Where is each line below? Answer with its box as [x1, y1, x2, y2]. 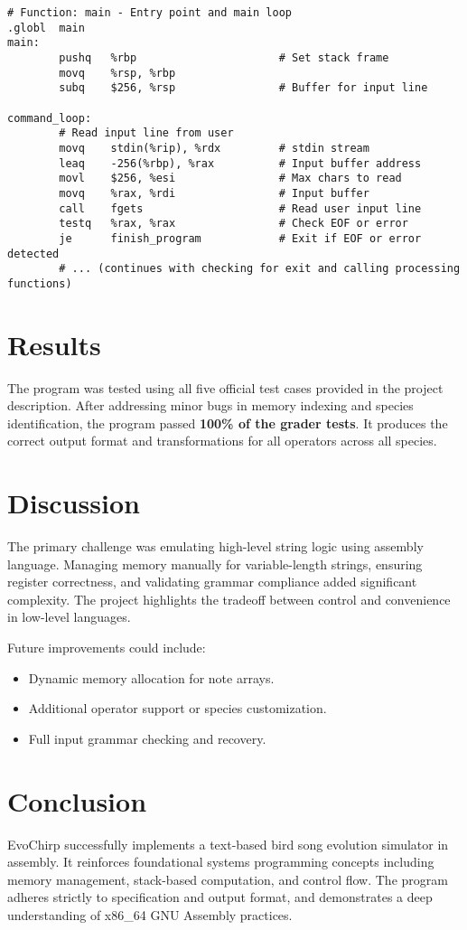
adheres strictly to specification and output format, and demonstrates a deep [7, 888, 433, 907]
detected [7, 247, 60, 260]
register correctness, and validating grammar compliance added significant [7, 572, 417, 591]
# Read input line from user [59, 127, 234, 140]
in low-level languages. [7, 607, 131, 626]
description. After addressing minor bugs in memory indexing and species [7, 396, 414, 415]
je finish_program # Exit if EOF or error [59, 231, 422, 245]
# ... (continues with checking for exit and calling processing [59, 262, 461, 276]
